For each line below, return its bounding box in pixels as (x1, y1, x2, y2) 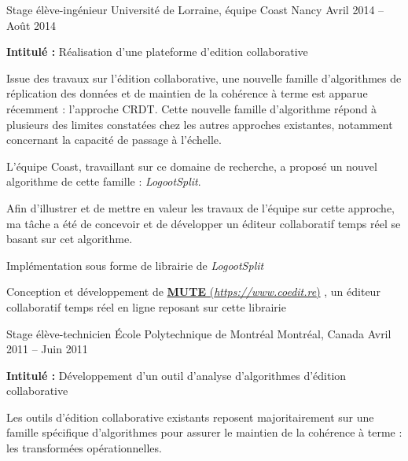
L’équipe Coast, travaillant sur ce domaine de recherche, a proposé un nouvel (6, 157, 377, 174)
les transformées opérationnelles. (6, 440, 162, 456)
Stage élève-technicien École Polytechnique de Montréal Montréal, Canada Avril (6, 325, 391, 341)
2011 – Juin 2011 (6, 341, 88, 357)
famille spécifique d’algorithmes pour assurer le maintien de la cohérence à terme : (6, 424, 402, 441)
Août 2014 (6, 17, 56, 33)
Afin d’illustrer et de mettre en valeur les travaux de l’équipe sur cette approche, (6, 199, 395, 216)
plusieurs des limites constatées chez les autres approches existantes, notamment (6, 116, 393, 132)
